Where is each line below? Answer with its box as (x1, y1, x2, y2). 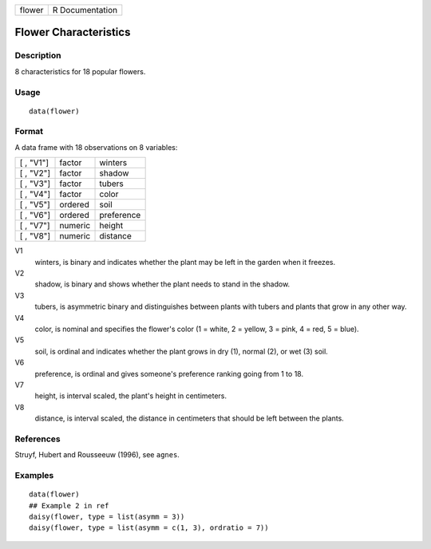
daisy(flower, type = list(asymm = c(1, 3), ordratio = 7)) (29, 523, 269, 532)
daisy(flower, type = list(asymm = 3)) (29, 511, 185, 521)
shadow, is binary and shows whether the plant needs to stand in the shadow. (34, 279, 291, 289)
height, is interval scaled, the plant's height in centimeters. (34, 391, 227, 401)
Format (14, 126, 44, 137)
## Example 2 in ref (29, 501, 109, 510)
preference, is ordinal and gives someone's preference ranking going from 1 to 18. (34, 369, 303, 378)
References (14, 433, 61, 444)
